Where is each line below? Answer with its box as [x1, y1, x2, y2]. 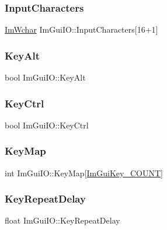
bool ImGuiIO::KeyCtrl [5, 119, 89, 131]
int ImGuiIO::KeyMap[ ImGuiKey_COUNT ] [5, 166, 163, 179]
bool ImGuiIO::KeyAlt [5, 71, 86, 83]
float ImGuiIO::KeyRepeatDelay [5, 214, 120, 226]
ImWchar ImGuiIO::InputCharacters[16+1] [5, 23, 158, 36]
